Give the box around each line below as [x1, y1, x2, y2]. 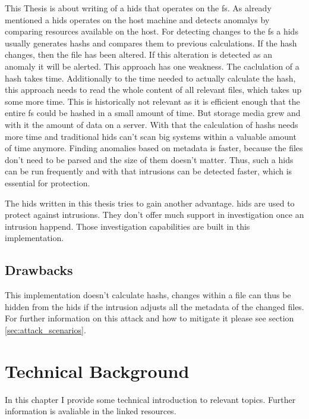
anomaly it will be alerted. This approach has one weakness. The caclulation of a [5, 60, 299, 72]
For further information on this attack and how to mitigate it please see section [5, 312, 294, 324]
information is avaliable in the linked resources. [5, 405, 176, 417]
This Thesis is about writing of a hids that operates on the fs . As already [5, 2, 272, 14]
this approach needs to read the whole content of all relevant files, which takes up [5, 83, 302, 96]
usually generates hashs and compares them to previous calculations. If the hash [5, 36, 297, 49]
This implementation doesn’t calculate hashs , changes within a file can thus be [5, 289, 291, 301]
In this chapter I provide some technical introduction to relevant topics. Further [5, 393, 296, 405]
